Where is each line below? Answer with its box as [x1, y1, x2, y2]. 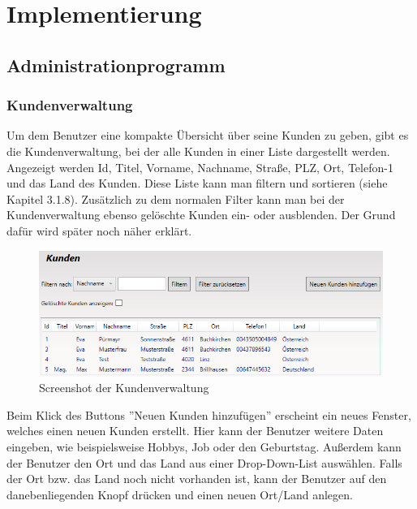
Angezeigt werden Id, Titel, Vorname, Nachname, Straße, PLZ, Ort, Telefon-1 [6, 158, 393, 175]
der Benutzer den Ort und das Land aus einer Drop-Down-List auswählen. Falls [6, 454, 402, 471]
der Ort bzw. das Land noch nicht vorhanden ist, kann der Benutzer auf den [6, 470, 387, 487]
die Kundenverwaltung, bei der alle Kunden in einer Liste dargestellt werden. [6, 142, 390, 159]
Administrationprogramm [6, 52, 226, 77]
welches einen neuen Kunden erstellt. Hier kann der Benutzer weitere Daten [6, 422, 384, 439]
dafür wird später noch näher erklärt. [6, 222, 192, 239]
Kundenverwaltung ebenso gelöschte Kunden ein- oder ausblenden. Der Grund [6, 206, 396, 223]
